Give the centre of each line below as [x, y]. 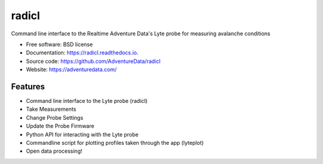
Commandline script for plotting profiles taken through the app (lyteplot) [115, 142]
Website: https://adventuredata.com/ [71, 69]
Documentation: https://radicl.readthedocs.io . [82, 53]
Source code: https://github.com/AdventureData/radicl [93, 61]
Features [28, 86]
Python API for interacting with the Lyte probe [82, 134]
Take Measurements [51, 109]
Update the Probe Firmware [60, 126]
